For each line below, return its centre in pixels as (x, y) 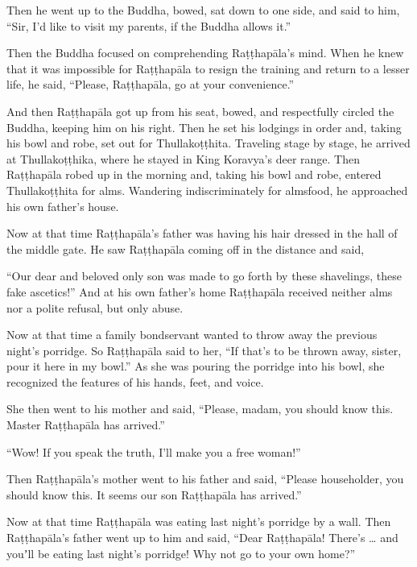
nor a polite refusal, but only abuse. (95, 307)
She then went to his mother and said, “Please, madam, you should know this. (200, 409)
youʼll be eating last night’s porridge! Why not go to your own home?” (181, 553)
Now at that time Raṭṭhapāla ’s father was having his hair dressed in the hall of (202, 233)
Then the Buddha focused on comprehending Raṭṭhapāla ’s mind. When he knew (205, 53)
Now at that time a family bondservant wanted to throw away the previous (192, 335)
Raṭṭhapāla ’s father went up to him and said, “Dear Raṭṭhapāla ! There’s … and (202, 538)
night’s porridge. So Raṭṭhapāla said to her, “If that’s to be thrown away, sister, (204, 350)
